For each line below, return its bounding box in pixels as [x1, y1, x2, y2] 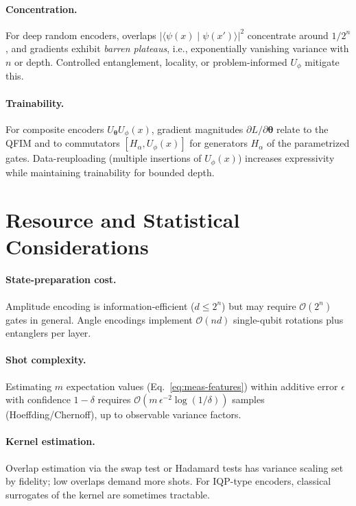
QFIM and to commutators [5, 136, 120, 150]
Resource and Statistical [5, 205, 240, 233]
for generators [189, 136, 248, 150]
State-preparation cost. [5, 272, 117, 287]
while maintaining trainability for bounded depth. [5, 165, 215, 179]
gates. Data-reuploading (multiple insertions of [5, 151, 202, 165]
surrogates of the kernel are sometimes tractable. [5, 487, 210, 501]
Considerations [5, 232, 149, 260]
